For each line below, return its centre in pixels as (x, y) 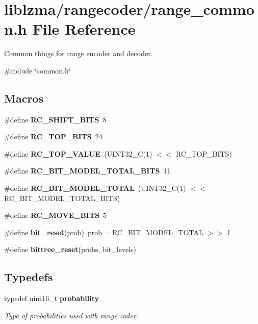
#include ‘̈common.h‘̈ (37, 70)
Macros (24, 98)
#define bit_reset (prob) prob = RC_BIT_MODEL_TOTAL (104, 232)
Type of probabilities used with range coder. (71, 315)
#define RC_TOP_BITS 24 (53, 136)
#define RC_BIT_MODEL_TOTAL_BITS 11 (87, 171)
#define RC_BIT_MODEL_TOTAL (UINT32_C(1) (95, 188)
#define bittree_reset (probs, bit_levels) (70, 249)
